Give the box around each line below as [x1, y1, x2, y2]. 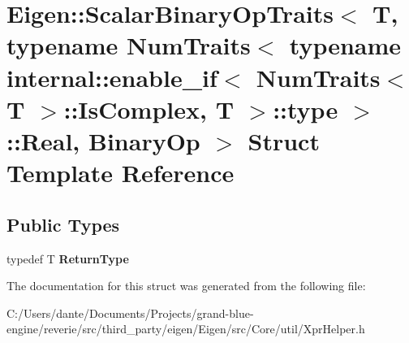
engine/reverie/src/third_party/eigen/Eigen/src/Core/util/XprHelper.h [6, 320, 365, 337]
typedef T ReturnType [6, 250, 129, 267]
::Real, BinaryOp [6, 124, 200, 157]
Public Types [6, 211, 120, 237]
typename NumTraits [6, 28, 251, 62]
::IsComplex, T [63, 92, 235, 125]
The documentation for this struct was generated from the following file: [6, 277, 366, 294]
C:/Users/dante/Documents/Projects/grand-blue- [6, 304, 254, 321]
